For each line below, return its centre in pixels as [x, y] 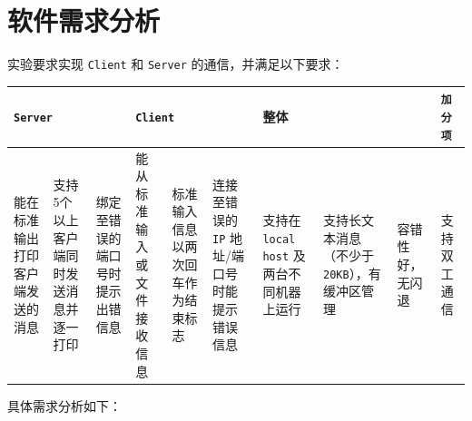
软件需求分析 [84, 20]
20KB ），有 [352, 273]
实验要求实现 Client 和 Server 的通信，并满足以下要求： [176, 64]
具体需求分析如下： [64, 405]
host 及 [284, 255]
